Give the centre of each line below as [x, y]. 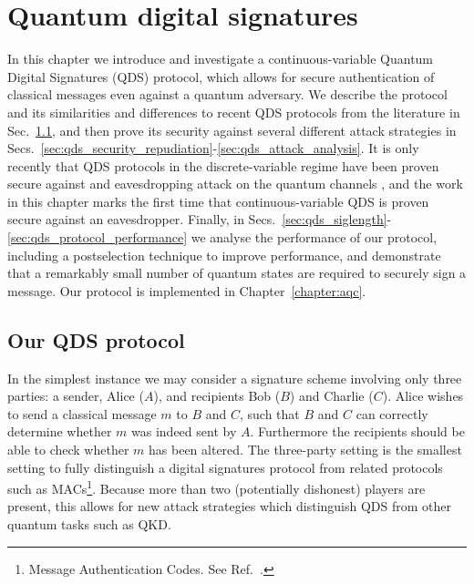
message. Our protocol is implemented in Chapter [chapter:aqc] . [187, 290]
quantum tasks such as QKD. [89, 524]
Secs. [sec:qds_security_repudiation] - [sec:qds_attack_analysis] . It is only [213, 148]
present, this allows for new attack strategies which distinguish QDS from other [230, 506]
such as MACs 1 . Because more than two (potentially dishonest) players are [216, 487]
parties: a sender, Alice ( [76, 396]
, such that [269, 413]
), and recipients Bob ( [217, 396]
